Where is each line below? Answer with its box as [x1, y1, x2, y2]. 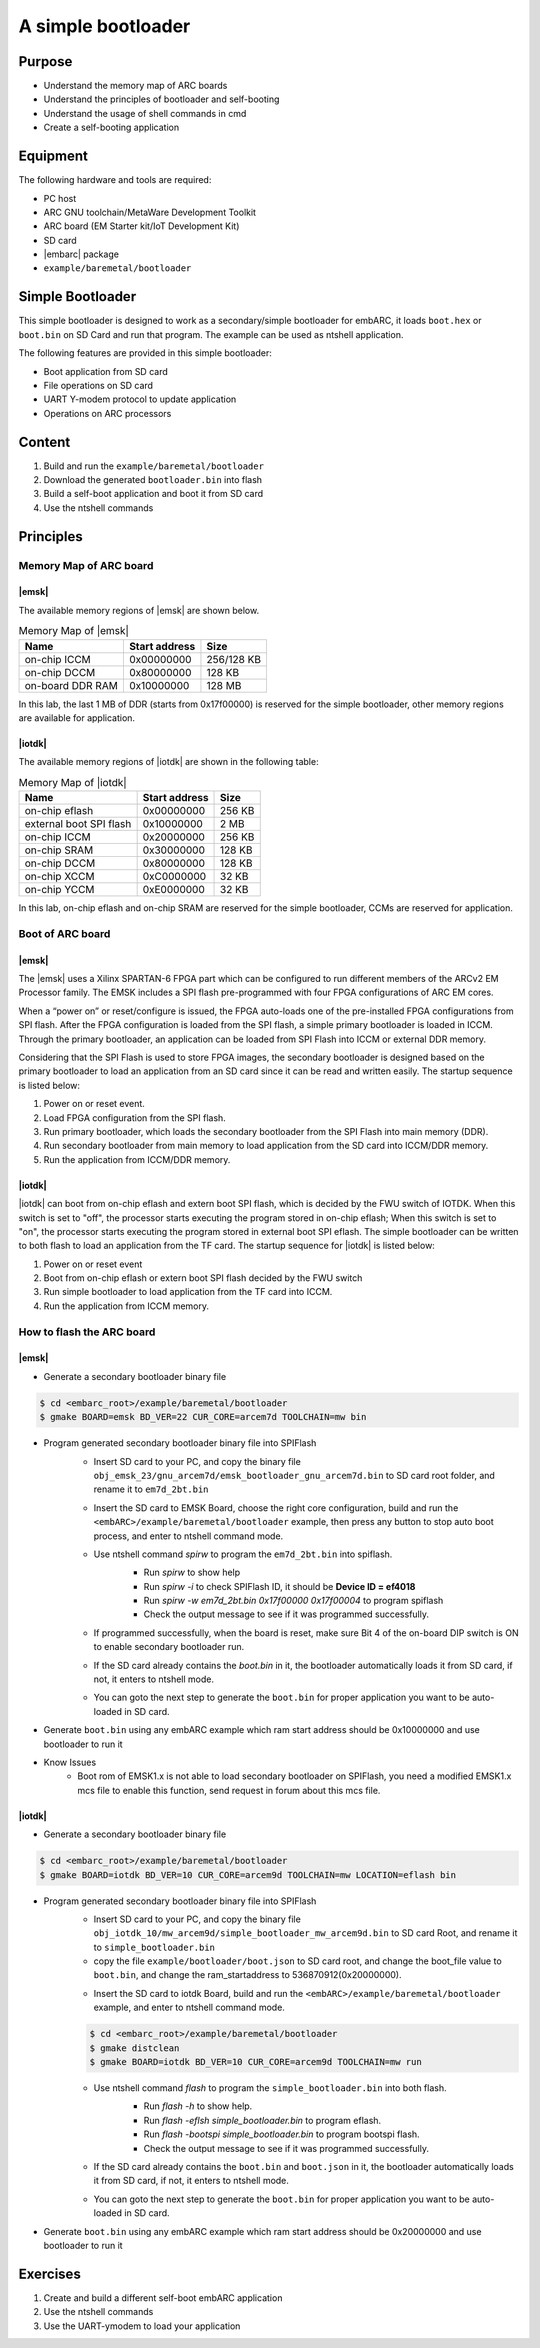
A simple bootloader [18, 15, 191, 37]
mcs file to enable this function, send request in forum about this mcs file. [77, 1784, 381, 1796]
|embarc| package [43, 248, 120, 260]
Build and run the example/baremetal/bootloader [43, 460, 265, 472]
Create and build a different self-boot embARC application [43, 2291, 283, 2304]
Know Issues [43, 1756, 97, 1768]
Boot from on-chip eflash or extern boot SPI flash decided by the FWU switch [43, 1272, 363, 1284]
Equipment [18, 148, 89, 165]
